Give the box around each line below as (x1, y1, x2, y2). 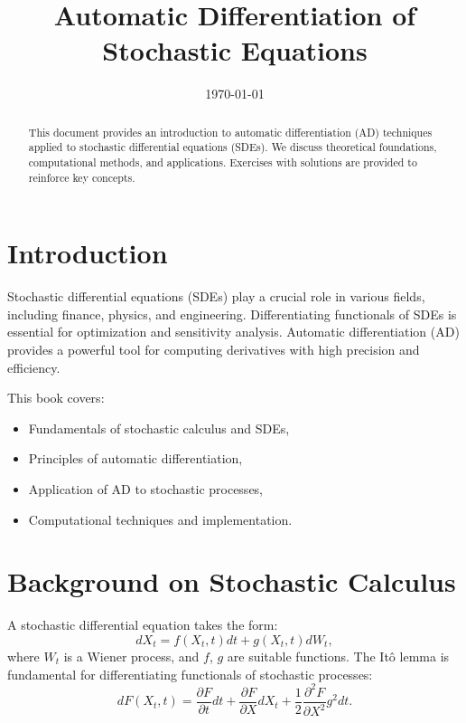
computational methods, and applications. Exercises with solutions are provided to (28, 155, 417, 170)
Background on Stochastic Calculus (7, 563, 456, 600)
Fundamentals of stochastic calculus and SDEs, (28, 418, 290, 437)
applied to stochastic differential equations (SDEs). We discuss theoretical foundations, (28, 139, 437, 155)
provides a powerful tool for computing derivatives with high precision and (7, 340, 420, 359)
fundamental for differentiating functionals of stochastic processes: (7, 664, 373, 683)
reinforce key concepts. (28, 169, 135, 185)
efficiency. (7, 357, 61, 376)
